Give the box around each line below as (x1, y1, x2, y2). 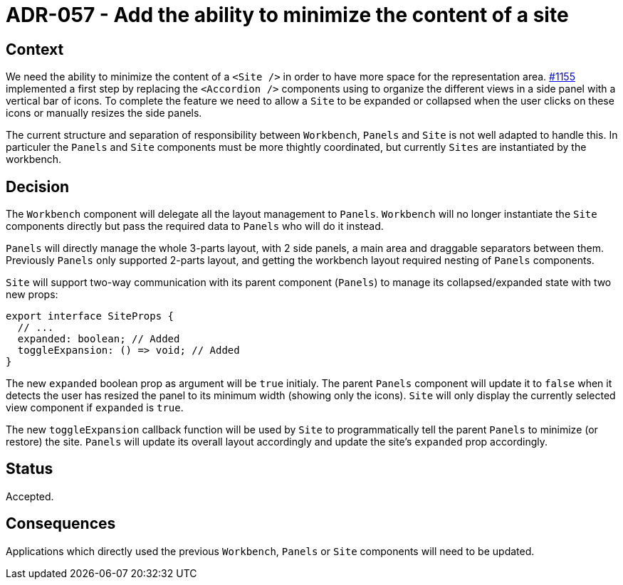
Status (6, 460, 53, 478)
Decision (6, 177, 70, 196)
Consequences (6, 515, 116, 533)
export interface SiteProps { (6, 310, 174, 322)
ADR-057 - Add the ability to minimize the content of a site (6, 3, 569, 27)
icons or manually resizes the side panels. (6, 107, 202, 120)
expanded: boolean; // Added (17, 333, 180, 345)
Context (6, 40, 64, 58)
